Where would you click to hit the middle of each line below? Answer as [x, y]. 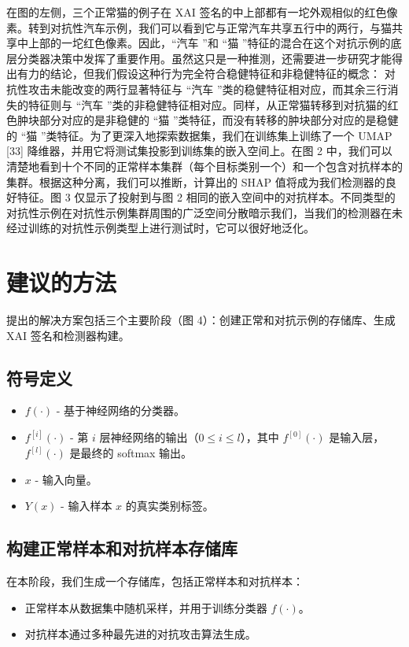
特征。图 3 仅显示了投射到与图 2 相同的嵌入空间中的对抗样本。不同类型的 [206, 197]
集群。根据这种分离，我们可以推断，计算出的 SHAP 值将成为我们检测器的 [196, 181]
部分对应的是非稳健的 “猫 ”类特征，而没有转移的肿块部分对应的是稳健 [219, 120]
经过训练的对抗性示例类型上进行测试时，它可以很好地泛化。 [160, 228]
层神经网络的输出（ [149, 437]
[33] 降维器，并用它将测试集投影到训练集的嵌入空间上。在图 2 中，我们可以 [199, 151]
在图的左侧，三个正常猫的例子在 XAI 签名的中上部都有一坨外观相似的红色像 [202, 12]
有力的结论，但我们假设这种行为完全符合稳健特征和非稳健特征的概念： [199, 74]
